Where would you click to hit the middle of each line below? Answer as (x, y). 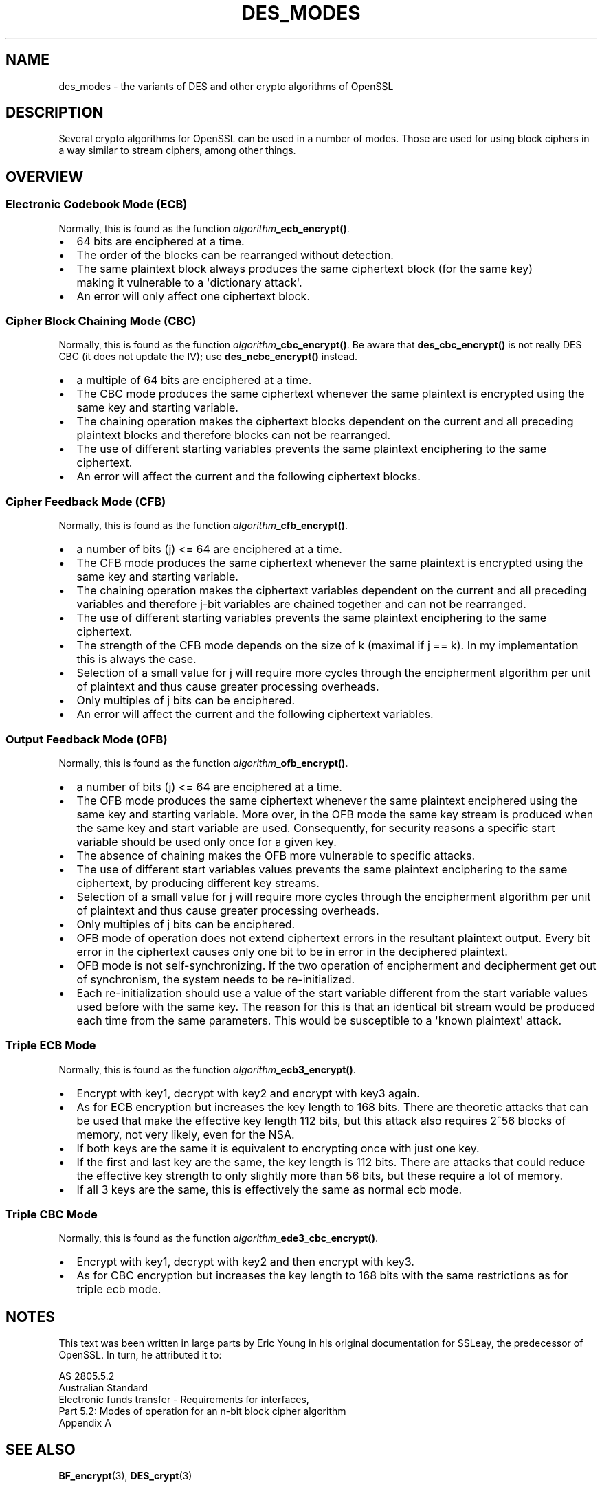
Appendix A (85, 1423)
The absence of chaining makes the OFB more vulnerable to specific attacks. (276, 855)
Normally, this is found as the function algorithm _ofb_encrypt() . (203, 763)
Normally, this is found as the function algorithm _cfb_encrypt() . (203, 526)
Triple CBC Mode (52, 1215)
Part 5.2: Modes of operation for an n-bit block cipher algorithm (202, 1411)
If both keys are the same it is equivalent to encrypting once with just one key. (278, 1148)
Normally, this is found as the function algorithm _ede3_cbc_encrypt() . (218, 1238)
